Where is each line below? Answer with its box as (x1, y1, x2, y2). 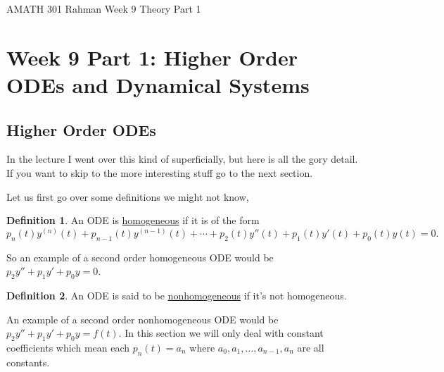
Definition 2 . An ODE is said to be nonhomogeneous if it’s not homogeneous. (6, 287, 347, 302)
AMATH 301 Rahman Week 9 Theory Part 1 (6, 1, 201, 15)
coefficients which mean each (6, 340, 130, 354)
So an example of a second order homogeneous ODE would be (6, 249, 274, 264)
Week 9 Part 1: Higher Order (6, 42, 298, 71)
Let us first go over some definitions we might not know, (6, 189, 249, 204)
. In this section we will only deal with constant (118, 325, 324, 340)
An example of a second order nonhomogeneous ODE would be (6, 311, 279, 326)
